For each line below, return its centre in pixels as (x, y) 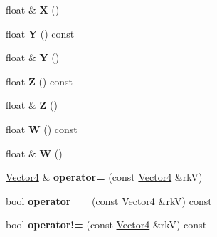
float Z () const (39, 81)
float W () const (42, 128)
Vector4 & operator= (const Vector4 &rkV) (104, 177)
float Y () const (40, 33)
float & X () (33, 9)
